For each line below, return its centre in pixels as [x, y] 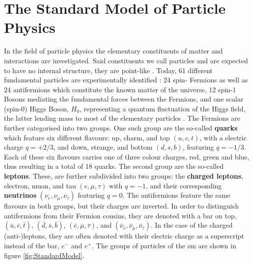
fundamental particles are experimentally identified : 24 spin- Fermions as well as [126, 80]
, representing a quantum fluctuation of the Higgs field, [162, 108]
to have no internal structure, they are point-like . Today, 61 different [108, 70]
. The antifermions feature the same [176, 195]
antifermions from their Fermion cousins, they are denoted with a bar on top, [120, 215]
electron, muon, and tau [40, 185]
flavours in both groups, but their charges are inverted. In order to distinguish [121, 206]
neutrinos [20, 195]
